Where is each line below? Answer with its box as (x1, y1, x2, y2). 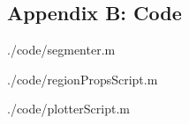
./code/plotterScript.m (7, 99, 130, 118)
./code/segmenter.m (7, 40, 116, 59)
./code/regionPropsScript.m (7, 69, 158, 88)
